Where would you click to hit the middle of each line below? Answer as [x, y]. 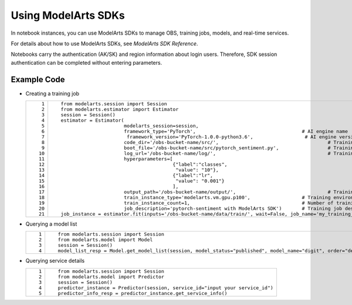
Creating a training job [52, 93]
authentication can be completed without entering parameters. [87, 62]
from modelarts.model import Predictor [111, 276]
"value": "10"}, [197, 170]
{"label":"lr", [193, 175]
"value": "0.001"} [200, 181]
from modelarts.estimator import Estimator [120, 110]
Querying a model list [51, 224]
